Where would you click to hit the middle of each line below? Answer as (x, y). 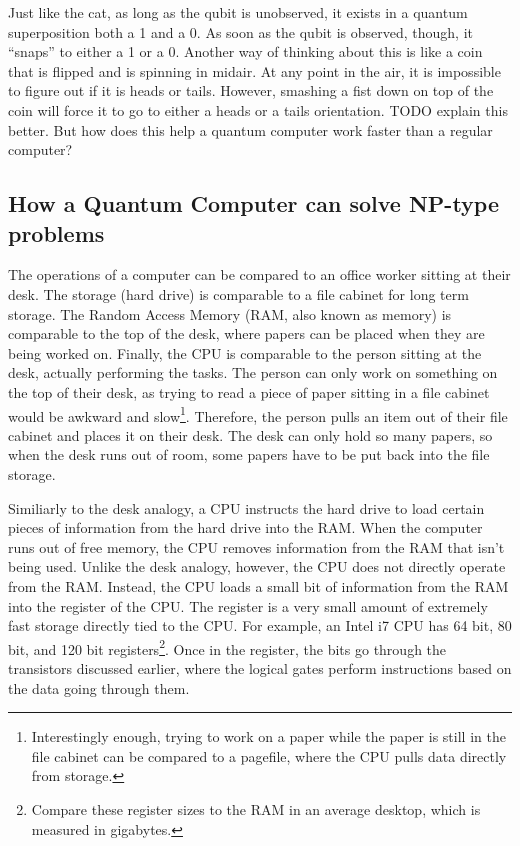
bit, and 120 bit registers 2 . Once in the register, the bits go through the (227, 647)
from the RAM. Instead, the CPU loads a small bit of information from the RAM (258, 585)
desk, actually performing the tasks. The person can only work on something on (253, 372)
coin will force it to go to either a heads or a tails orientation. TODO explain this (258, 109)
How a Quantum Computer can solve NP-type (254, 203)
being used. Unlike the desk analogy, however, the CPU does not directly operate (257, 566)
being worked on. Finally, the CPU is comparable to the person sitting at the (245, 352)
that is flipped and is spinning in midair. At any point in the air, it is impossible (254, 70)
